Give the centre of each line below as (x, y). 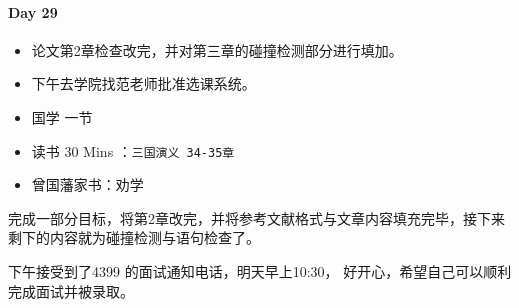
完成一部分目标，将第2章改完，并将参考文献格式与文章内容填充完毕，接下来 (256, 217)
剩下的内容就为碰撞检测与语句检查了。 (134, 237)
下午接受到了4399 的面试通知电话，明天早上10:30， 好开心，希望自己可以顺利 (260, 271)
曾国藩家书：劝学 (87, 184)
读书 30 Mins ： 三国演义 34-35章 (133, 150)
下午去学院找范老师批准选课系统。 (143, 83)
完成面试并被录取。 (71, 290)
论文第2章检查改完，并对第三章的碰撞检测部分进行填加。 (217, 49)
